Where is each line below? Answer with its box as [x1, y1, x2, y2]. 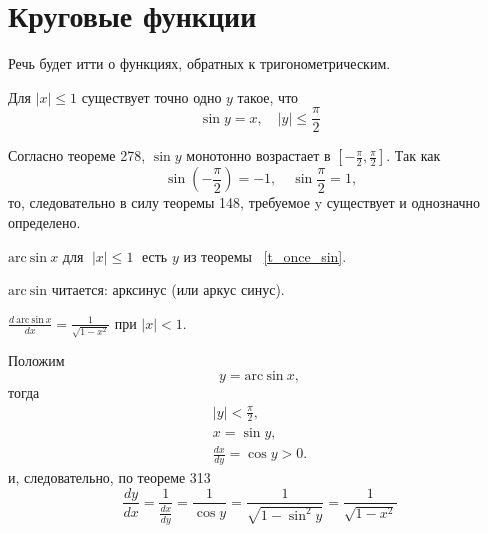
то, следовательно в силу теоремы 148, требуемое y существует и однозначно [8, 192, 480, 213]
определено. [8, 211, 81, 232]
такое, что [237, 86, 299, 107]
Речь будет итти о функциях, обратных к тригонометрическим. [8, 53, 391, 74]
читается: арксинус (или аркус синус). [51, 279, 285, 300]
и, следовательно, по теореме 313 [8, 466, 211, 487]
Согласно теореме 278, [8, 145, 146, 166]
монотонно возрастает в [186, 145, 331, 166]
